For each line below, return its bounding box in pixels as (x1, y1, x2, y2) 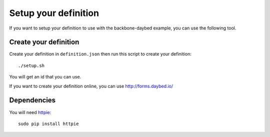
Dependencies (9, 96, 56, 104)
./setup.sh (18, 62, 45, 68)
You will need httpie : (9, 109, 51, 115)
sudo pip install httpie (18, 120, 79, 126)
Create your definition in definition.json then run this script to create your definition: (9, 51, 192, 57)
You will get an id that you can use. (9, 74, 81, 80)
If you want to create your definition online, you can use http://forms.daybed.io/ (9, 83, 173, 89)
